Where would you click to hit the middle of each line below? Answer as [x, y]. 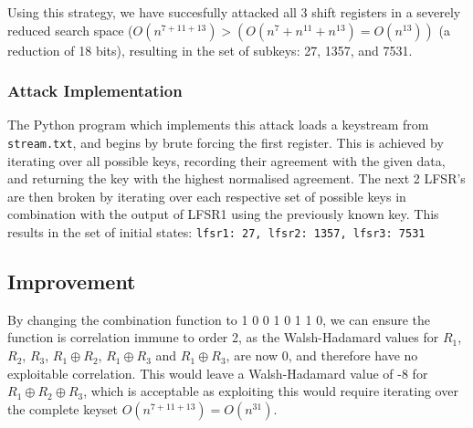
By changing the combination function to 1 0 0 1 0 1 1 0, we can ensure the [219, 319]
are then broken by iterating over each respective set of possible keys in [207, 196]
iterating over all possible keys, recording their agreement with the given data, [226, 160]
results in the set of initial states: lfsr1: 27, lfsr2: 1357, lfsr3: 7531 [216, 232]
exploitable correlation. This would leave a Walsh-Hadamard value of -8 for [218, 373]
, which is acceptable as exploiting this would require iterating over [271, 391]
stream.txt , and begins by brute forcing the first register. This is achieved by [226, 142]
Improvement [72, 282]
